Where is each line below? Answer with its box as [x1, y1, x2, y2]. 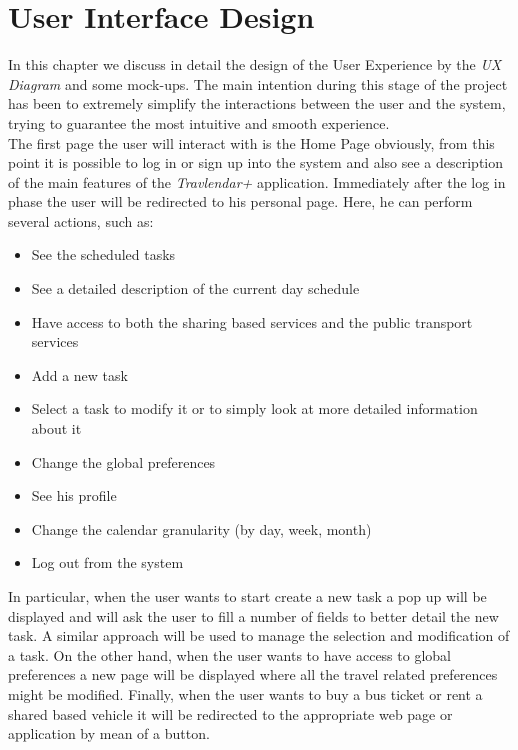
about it [31, 418, 82, 439]
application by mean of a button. [8, 723, 210, 744]
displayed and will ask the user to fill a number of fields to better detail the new [8, 605, 499, 626]
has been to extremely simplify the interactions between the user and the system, [8, 93, 506, 114]
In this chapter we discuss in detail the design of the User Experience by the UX [8, 54, 502, 75]
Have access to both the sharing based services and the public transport [31, 311, 473, 332]
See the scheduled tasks [31, 244, 176, 265]
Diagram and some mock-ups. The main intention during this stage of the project [8, 73, 508, 94]
